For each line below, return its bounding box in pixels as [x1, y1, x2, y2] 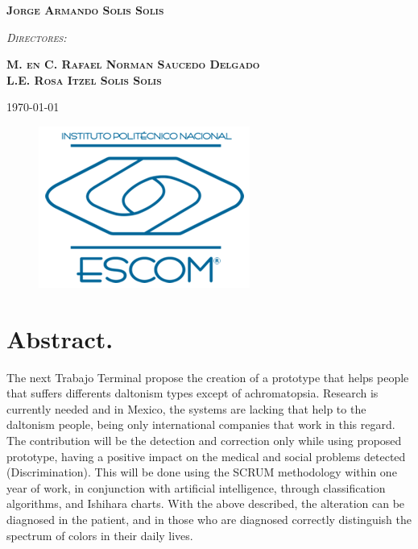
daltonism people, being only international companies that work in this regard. [6, 416, 395, 433]
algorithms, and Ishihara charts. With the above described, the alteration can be [6, 495, 405, 512]
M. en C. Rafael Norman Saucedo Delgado [6, 56, 260, 73]
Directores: [6, 28, 67, 45]
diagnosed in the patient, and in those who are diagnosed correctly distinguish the [6, 511, 412, 528]
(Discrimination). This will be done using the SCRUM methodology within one [6, 464, 397, 480]
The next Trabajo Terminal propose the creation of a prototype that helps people [6, 368, 409, 385]
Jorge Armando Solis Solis [6, 2, 164, 18]
